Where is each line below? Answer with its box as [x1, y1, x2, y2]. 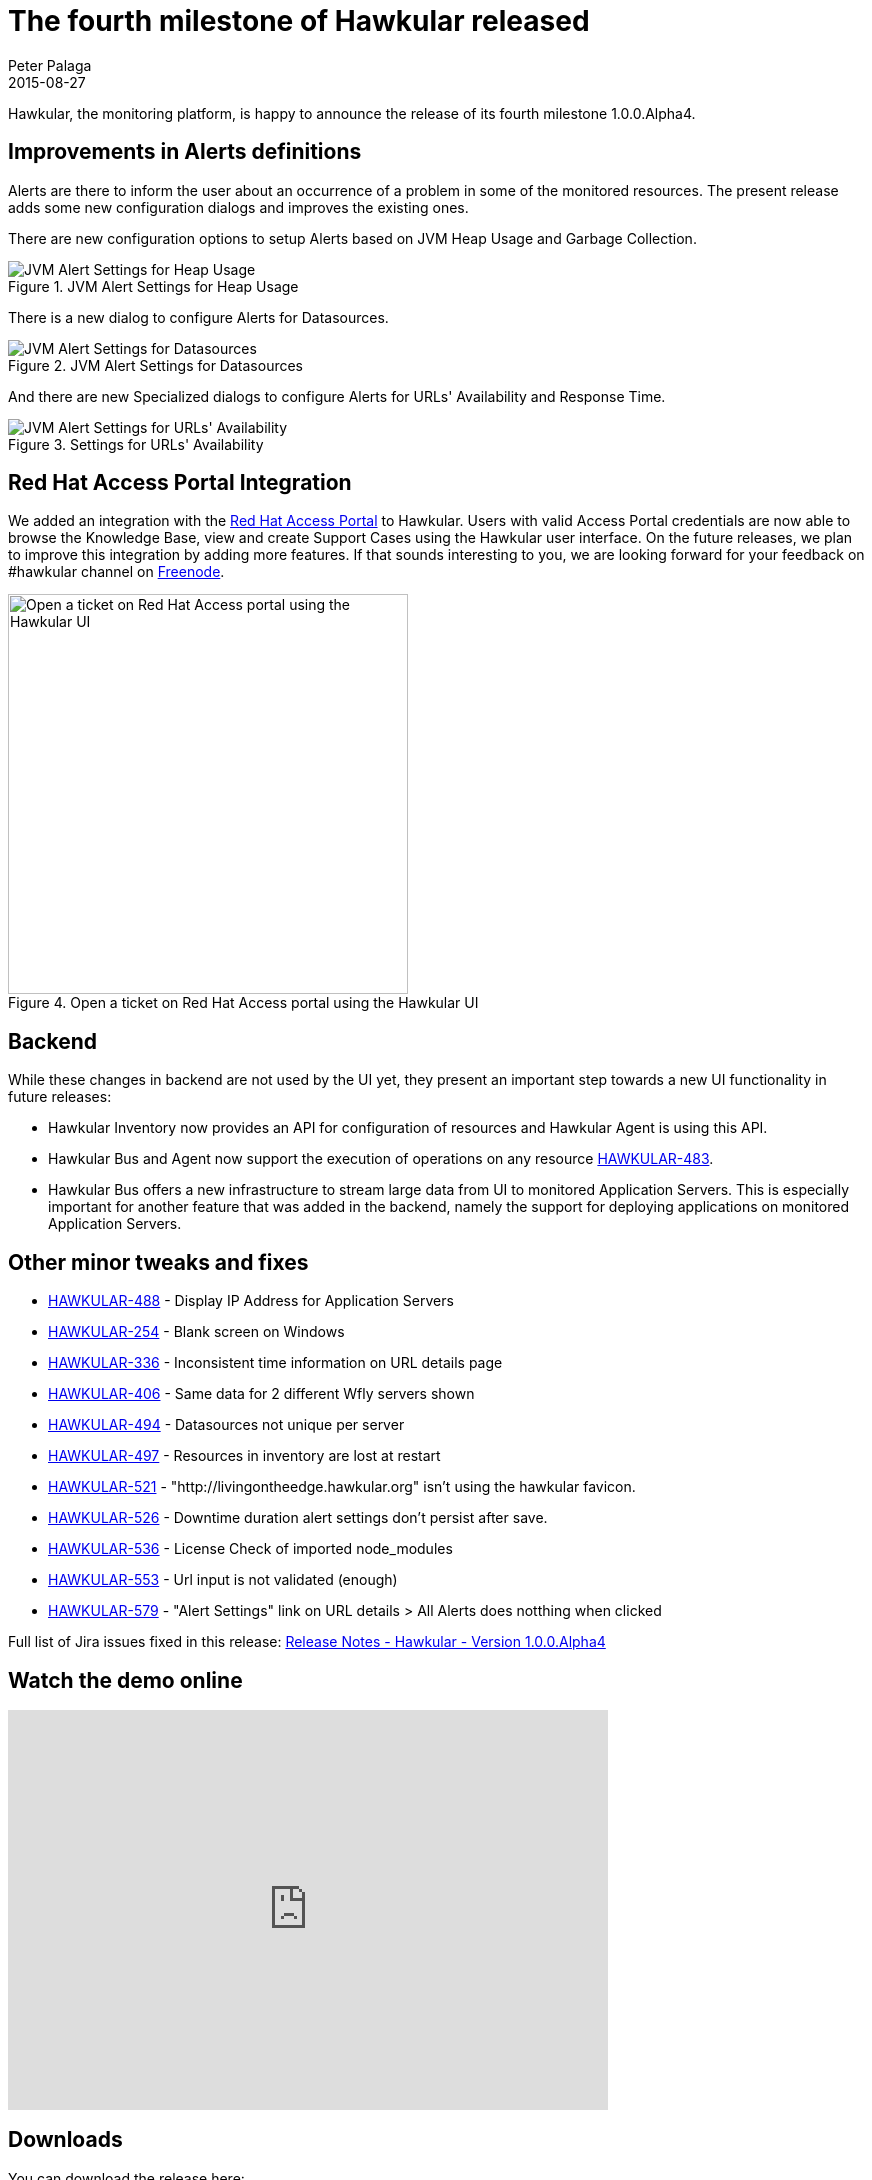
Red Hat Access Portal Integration [8, 470, 352, 496]
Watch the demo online [8, 1667, 243, 1693]
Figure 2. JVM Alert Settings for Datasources [8, 356, 303, 374]
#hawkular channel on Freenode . [8, 563, 225, 581]
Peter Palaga [8, 56, 92, 74]
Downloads [8, 2127, 123, 2153]
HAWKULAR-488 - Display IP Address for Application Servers [48, 1292, 454, 1310]
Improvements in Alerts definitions [8, 139, 362, 165]
